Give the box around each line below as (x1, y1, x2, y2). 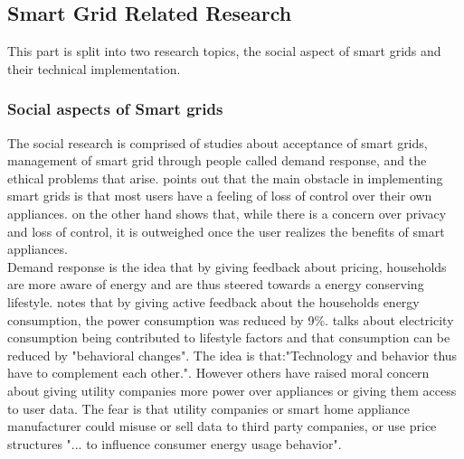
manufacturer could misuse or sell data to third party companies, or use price (7, 417, 437, 436)
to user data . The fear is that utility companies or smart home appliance (7, 398, 410, 417)
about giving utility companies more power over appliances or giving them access (7, 380, 457, 399)
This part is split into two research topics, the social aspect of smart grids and (7, 42, 441, 61)
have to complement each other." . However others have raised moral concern (7, 363, 430, 382)
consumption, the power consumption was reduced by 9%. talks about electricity (7, 310, 454, 329)
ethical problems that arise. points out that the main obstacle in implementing (7, 168, 443, 187)
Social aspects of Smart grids (7, 98, 223, 120)
